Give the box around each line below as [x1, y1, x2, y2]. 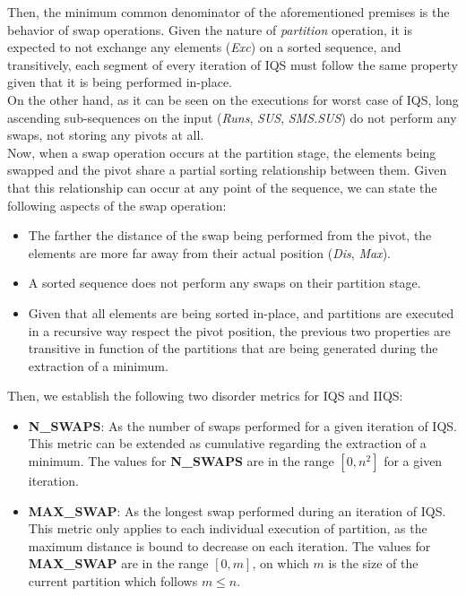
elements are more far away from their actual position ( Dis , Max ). [28, 243, 391, 262]
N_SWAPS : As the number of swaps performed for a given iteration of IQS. [28, 416, 457, 435]
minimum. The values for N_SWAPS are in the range [28, 452, 334, 471]
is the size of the [328, 554, 419, 573]
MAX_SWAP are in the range [28, 554, 209, 573]
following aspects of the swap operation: [7, 195, 227, 214]
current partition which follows [28, 572, 198, 591]
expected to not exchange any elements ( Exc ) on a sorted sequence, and [7, 38, 401, 56]
